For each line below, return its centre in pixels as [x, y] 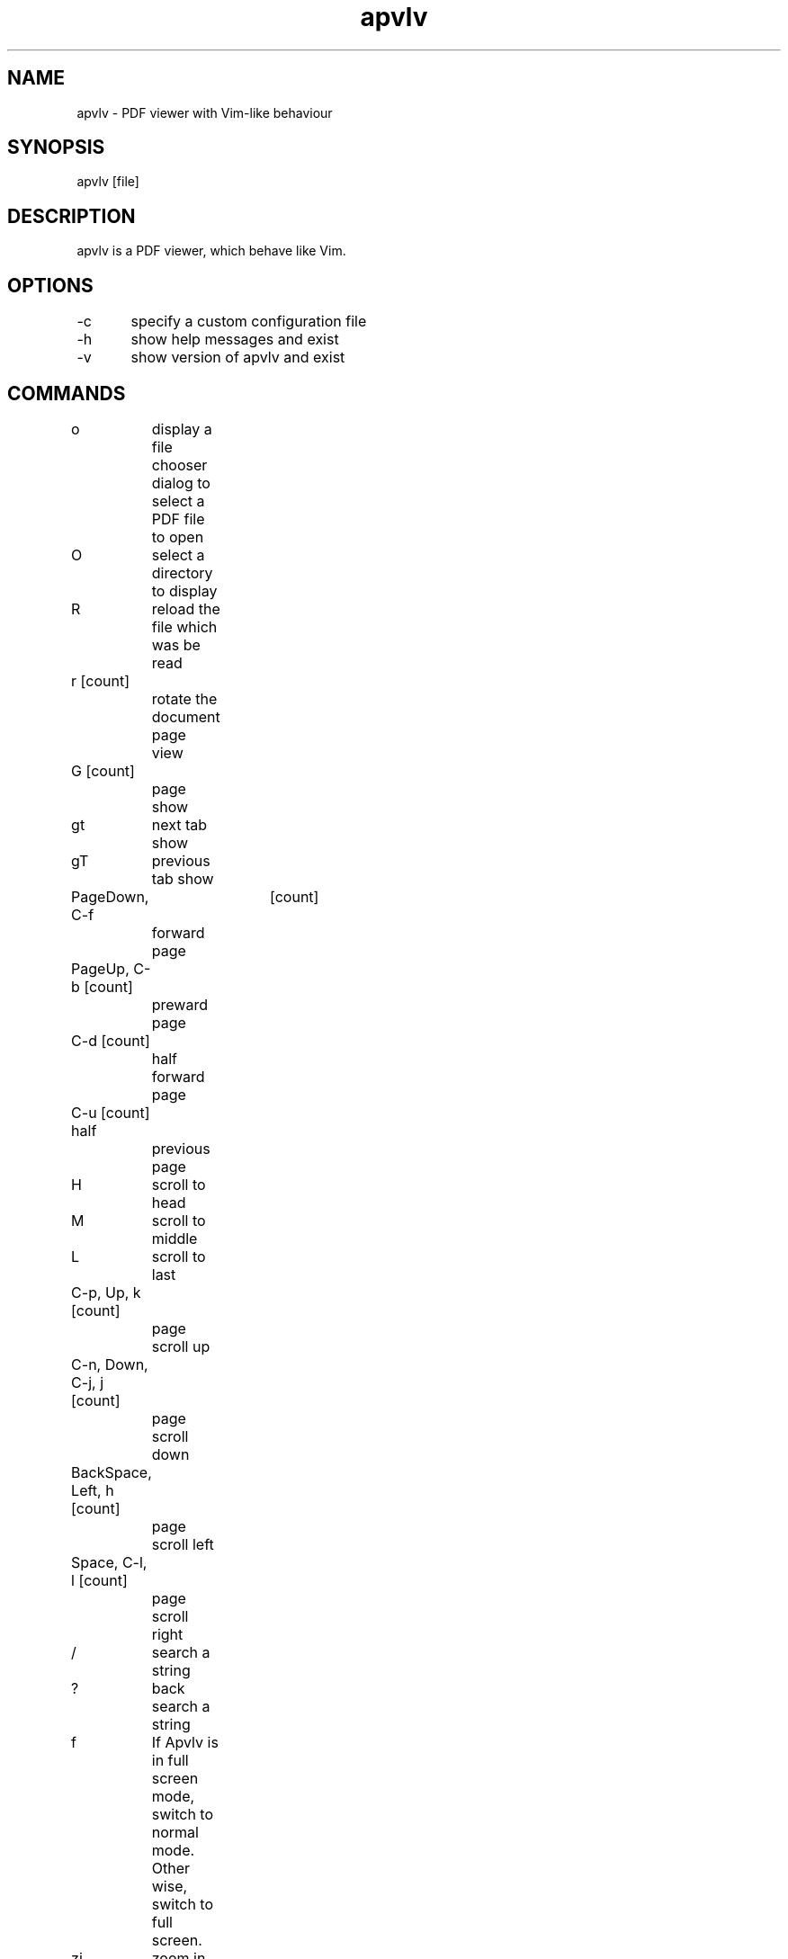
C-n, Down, [110, 1364]
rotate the [184, 698]
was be [176, 644]
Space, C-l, [109, 1562]
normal [175, 1832]
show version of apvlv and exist [238, 358]
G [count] [103, 770]
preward [179, 1004]
